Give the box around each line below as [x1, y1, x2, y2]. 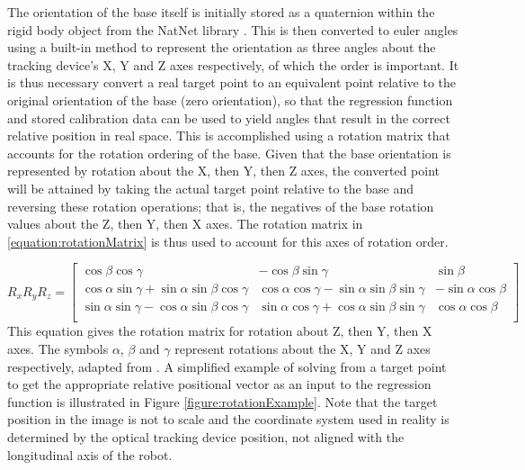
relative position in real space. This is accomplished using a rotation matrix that [7, 126, 450, 145]
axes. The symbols [7, 339, 109, 358]
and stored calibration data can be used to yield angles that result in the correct [7, 108, 450, 127]
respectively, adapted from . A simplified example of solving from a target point [7, 357, 447, 375]
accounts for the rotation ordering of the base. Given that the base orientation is [7, 143, 451, 162]
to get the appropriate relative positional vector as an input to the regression [7, 375, 432, 393]
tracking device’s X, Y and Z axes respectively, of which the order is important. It [7, 55, 459, 74]
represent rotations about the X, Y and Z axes [174, 339, 431, 358]
